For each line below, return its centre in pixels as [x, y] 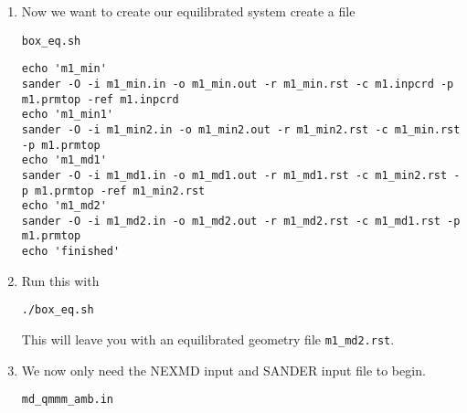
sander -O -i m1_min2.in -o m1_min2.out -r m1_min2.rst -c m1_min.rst [241, 129]
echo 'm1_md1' [64, 160]
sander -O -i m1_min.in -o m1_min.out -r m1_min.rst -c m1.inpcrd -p [238, 84]
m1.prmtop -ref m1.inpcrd [100, 99]
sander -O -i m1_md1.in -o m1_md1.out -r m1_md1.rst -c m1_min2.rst [234, 175]
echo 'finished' [71, 252]
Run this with [60, 280]
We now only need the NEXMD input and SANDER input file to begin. [223, 370]
